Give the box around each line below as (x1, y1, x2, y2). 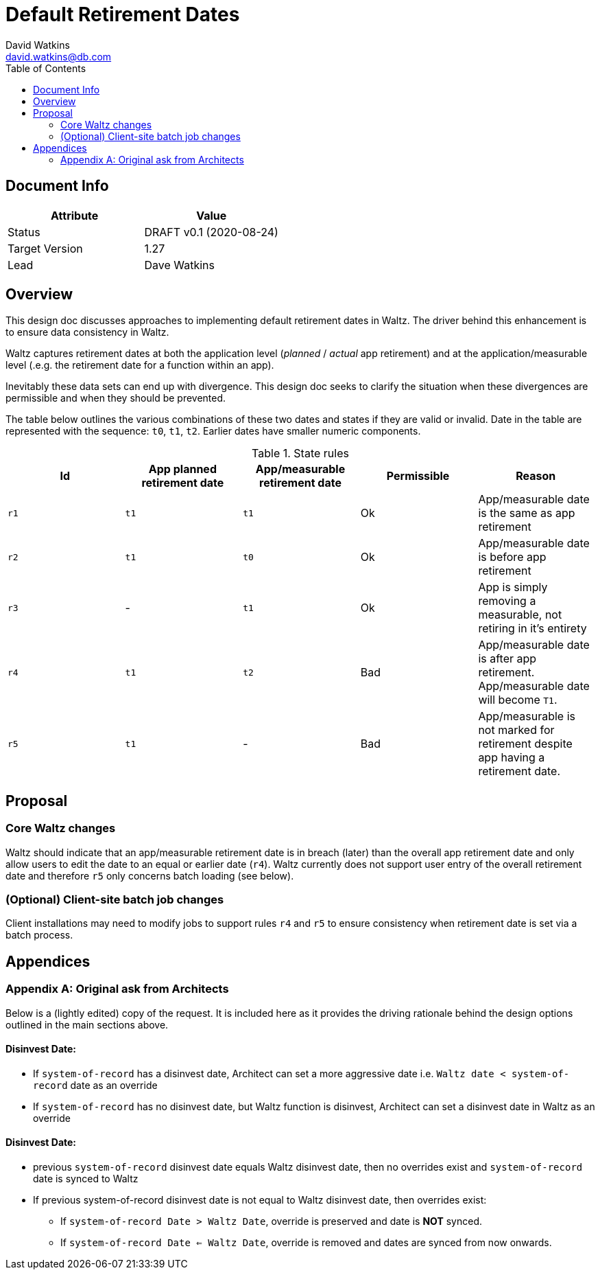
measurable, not (478, 608, 562, 622)
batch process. (5, 929, 73, 941)
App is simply (478, 580, 548, 595)
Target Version (8, 241, 83, 255)
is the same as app (478, 506, 575, 520)
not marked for (478, 723, 555, 737)
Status (8, 225, 40, 239)
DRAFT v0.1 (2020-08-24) (144, 225, 278, 239)
